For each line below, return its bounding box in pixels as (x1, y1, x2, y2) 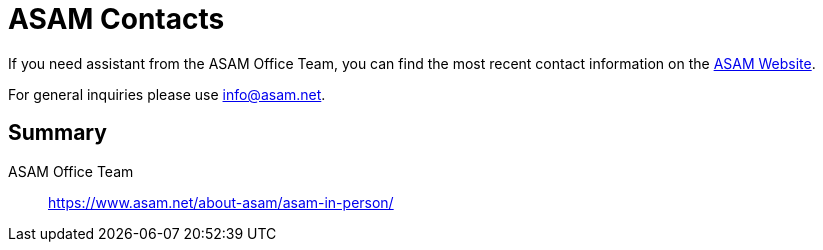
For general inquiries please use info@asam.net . (8, 85, 326, 103)
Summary (8, 120, 107, 146)
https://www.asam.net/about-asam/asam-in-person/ (48, 193, 394, 211)
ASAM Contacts (8, 2, 225, 36)
